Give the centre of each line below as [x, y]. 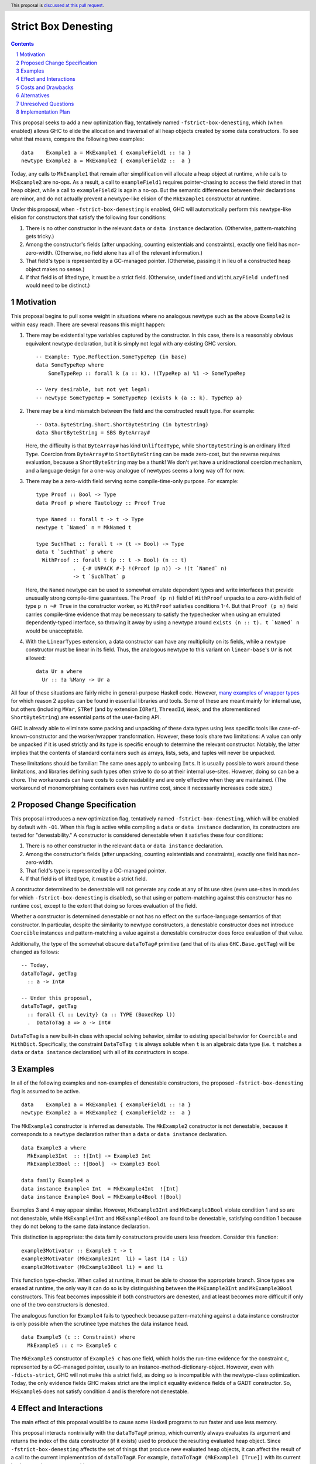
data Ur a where [59, 671]
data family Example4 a [55, 1181]
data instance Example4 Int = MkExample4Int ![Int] [100, 1188]
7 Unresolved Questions [45, 104]
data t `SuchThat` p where [75, 552]
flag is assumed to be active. [45, 1091]
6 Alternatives [33, 95]
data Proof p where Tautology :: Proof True [101, 503]
